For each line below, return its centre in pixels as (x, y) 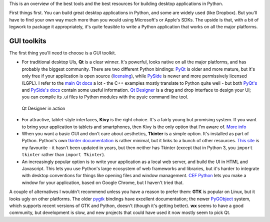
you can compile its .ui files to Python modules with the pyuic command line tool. (105, 97)
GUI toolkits (28, 41)
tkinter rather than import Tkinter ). (63, 155)
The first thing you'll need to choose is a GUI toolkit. (63, 53)
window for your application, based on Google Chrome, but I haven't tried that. (103, 183)
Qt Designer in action (43, 108)
